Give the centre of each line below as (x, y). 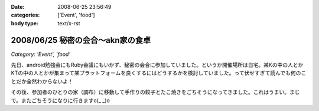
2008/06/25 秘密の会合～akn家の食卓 (81, 40)
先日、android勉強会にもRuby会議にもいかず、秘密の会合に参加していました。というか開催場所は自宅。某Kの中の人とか (157, 65)
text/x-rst (69, 23)
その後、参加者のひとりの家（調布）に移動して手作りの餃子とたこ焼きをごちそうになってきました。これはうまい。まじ (156, 92)
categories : (25, 15)
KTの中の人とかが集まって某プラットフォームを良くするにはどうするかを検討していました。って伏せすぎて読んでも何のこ (159, 73)
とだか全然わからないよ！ (42, 81)
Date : (18, 7)
